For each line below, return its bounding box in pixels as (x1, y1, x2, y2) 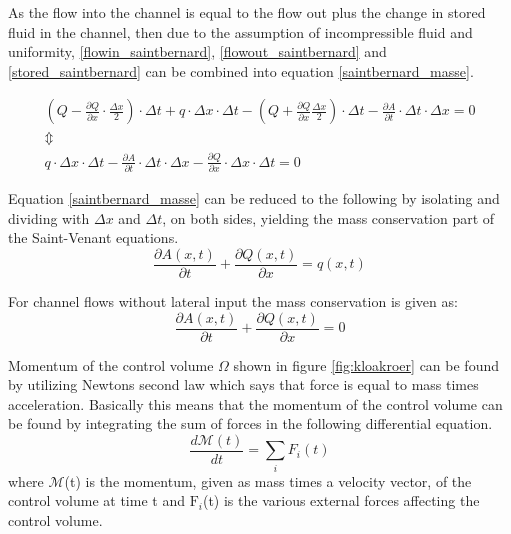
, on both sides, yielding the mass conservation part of (162, 207, 495, 228)
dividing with (8, 207, 90, 228)
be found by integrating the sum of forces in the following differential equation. (8, 413, 493, 434)
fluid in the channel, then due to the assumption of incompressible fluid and (8, 21, 473, 42)
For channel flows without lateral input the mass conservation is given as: (8, 290, 458, 311)
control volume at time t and (8, 490, 185, 511)
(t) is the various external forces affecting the (202, 490, 480, 511)
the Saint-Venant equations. (8, 227, 179, 248)
